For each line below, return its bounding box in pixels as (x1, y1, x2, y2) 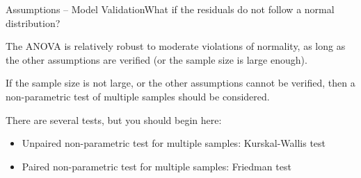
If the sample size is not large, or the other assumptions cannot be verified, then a (6, 75, 355, 90)
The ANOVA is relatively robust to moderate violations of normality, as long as (6, 39, 346, 53)
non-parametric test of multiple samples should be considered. (6, 89, 270, 103)
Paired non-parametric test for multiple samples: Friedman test (22, 159, 291, 173)
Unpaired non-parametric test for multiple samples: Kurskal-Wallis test (22, 136, 326, 150)
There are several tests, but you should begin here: (6, 112, 222, 127)
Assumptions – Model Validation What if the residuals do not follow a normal (6, 2, 335, 16)
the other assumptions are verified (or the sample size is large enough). (6, 52, 307, 66)
